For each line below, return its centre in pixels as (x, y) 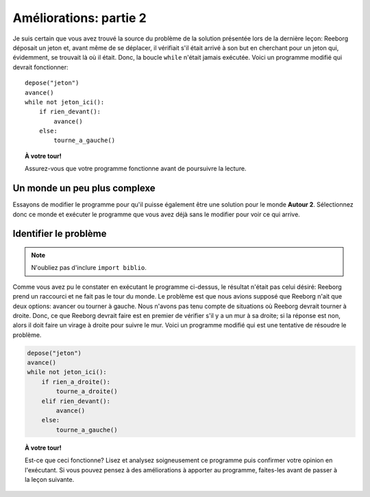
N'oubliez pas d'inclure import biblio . (89, 268)
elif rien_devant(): (76, 401)
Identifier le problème (60, 234)
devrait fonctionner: (40, 67)
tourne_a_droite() (87, 392)
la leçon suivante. (50, 479)
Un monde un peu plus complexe (84, 188)
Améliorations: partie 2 (79, 18)
